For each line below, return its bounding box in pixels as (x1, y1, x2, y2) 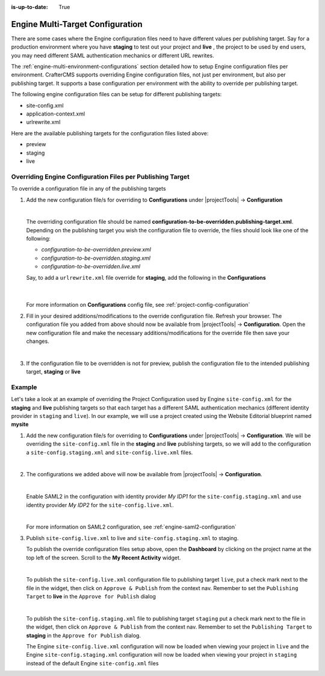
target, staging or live (26, 368, 81, 375)
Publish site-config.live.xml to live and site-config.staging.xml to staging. (26, 534, 239, 541)
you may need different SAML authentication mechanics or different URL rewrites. (11, 52, 214, 59)
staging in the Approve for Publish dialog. (26, 631, 141, 639)
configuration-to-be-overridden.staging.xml (41, 254, 150, 262)
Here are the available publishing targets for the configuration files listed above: (11, 129, 209, 137)
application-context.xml (26, 110, 85, 117)
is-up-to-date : (11, 4, 48, 10)
